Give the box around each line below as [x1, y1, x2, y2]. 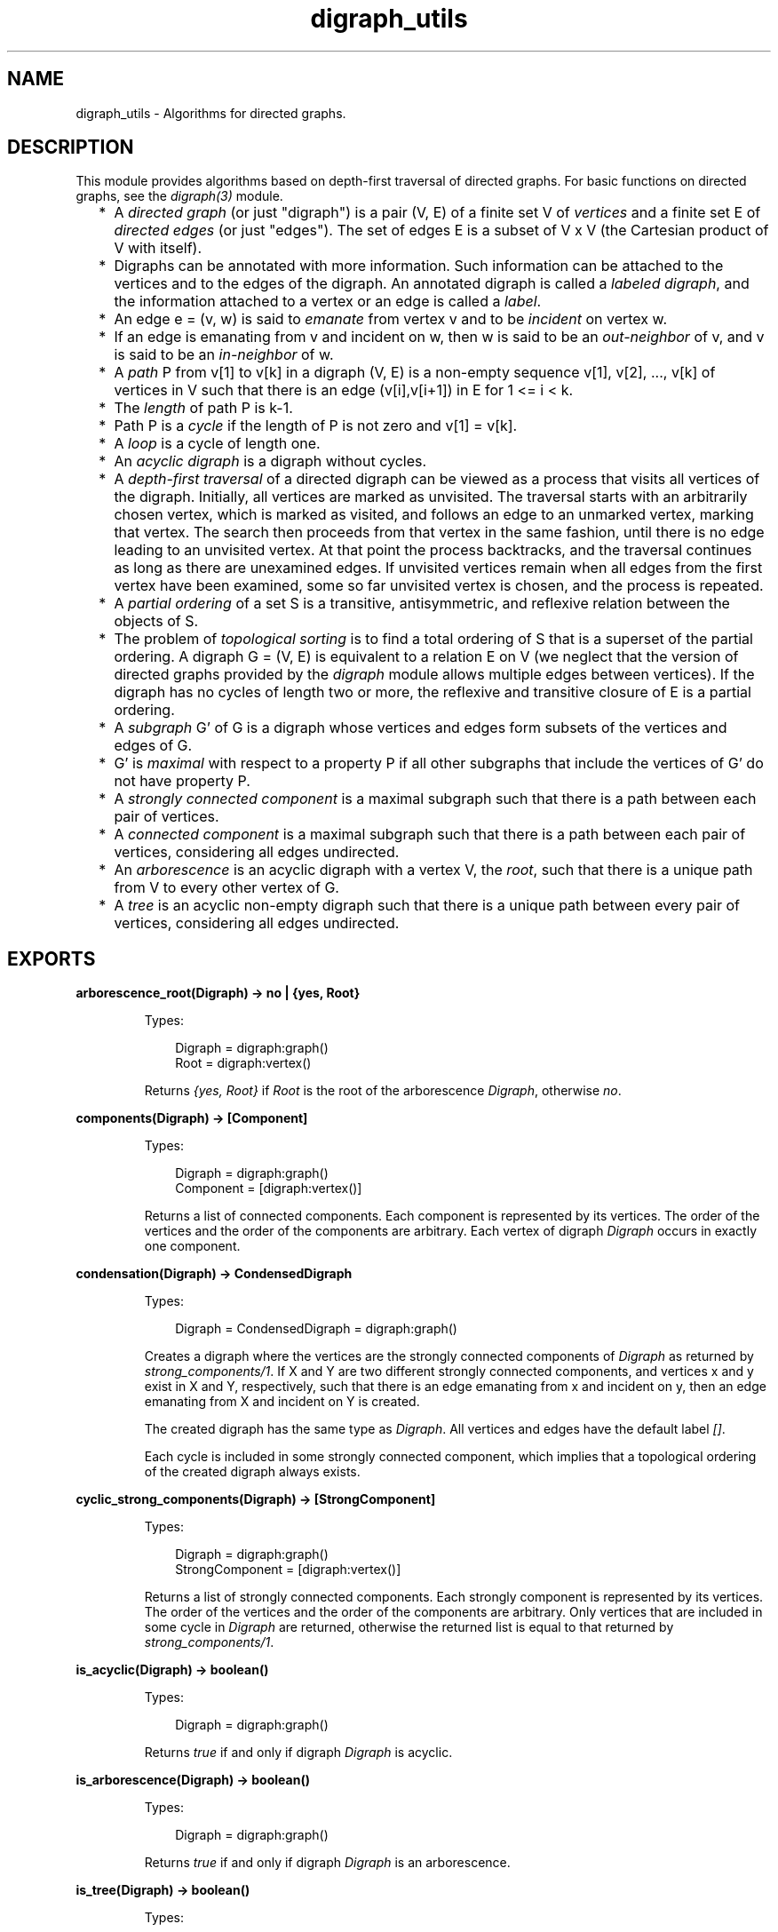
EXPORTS [7, 947, 96, 970]
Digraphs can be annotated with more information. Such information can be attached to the [114, 257, 724, 275]
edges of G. [114, 736, 193, 755]
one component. [144, 1238, 241, 1254]
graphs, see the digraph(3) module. [75, 188, 283, 204]
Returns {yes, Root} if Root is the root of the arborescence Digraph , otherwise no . [144, 1083, 622, 1099]
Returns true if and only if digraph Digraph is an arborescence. [144, 1855, 511, 1871]
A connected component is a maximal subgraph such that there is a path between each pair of [114, 825, 746, 844]
